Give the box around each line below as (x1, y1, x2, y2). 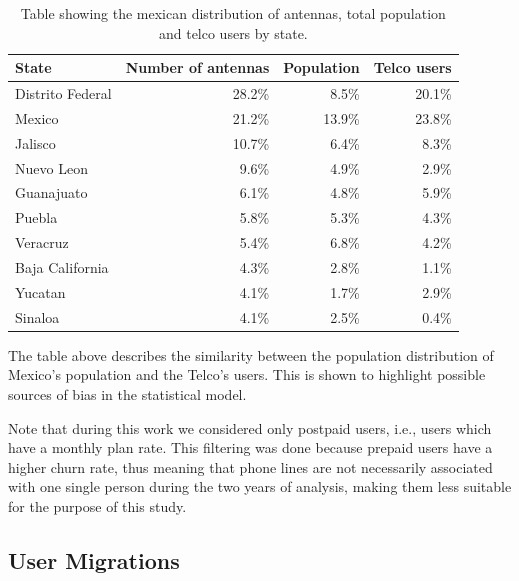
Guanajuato (15, 182, 88, 203)
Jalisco (15, 132, 56, 153)
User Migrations (8, 544, 180, 575)
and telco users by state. (158, 22, 308, 43)
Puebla (15, 207, 58, 228)
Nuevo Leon (15, 157, 88, 178)
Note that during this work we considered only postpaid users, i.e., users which (8, 417, 492, 438)
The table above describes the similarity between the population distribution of (8, 344, 494, 365)
